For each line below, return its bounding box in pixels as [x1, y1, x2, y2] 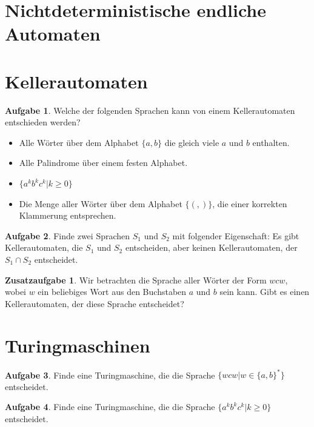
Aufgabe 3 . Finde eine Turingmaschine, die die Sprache [5, 368, 215, 381]
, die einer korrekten [212, 197, 287, 210]
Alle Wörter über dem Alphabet [19, 136, 139, 148]
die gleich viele [164, 136, 219, 148]
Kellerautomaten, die [5, 241, 83, 254]
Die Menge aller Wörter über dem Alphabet [19, 197, 182, 210]
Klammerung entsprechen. [19, 209, 116, 222]
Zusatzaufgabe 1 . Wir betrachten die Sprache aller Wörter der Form [5, 273, 267, 286]
